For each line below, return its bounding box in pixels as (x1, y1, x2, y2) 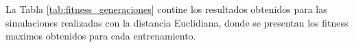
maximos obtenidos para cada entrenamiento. (5, 29, 196, 43)
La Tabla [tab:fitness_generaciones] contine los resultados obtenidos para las (5, 2, 327, 16)
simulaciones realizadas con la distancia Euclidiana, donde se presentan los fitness (5, 15, 349, 29)
